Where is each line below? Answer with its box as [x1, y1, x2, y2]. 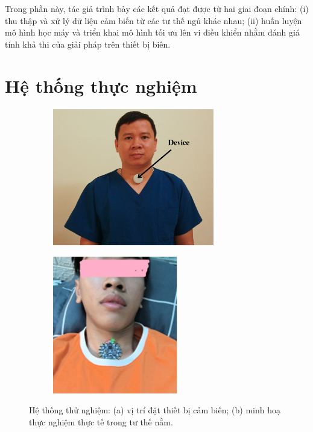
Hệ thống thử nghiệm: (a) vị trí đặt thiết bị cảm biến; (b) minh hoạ [29, 404, 280, 416]
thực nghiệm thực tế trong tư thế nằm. [29, 415, 173, 428]
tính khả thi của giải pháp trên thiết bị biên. [5, 37, 171, 50]
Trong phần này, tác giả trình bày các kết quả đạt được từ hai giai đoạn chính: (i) [5, 2, 309, 14]
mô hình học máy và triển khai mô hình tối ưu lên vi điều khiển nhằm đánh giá [5, 26, 300, 39]
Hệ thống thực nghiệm [5, 73, 197, 98]
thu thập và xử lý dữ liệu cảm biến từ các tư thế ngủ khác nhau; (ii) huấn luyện [5, 14, 302, 27]
